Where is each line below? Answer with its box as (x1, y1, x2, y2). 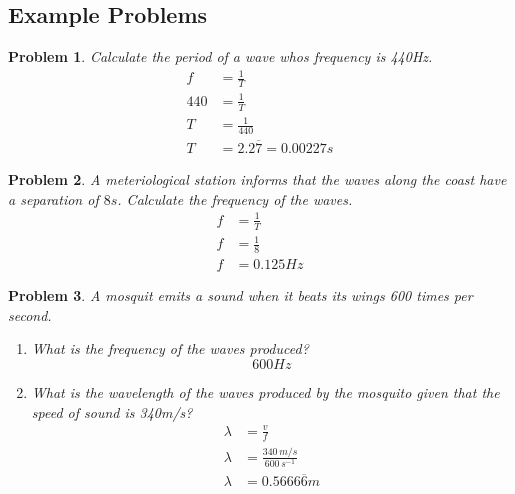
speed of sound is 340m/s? (31, 401, 193, 422)
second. (8, 304, 52, 325)
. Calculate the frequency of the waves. (117, 188, 353, 209)
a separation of (8, 188, 99, 209)
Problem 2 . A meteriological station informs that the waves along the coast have (8, 169, 507, 190)
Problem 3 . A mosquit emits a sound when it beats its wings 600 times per (8, 285, 473, 306)
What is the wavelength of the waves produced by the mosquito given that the (31, 381, 500, 402)
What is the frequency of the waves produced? (31, 338, 309, 359)
